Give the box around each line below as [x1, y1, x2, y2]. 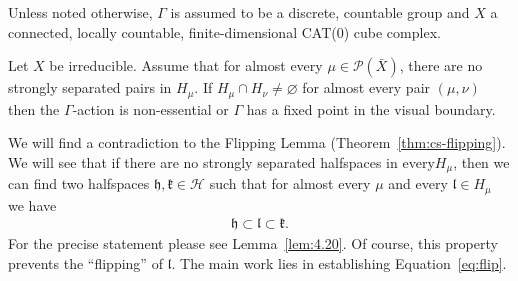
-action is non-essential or [72, 98, 229, 119]
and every [388, 173, 448, 194]
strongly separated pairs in [8, 77, 172, 98]
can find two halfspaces [8, 173, 150, 194]
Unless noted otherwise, [8, 2, 153, 22]
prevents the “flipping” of [8, 252, 163, 273]
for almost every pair [302, 77, 431, 98]
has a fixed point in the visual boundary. [246, 98, 496, 119]
